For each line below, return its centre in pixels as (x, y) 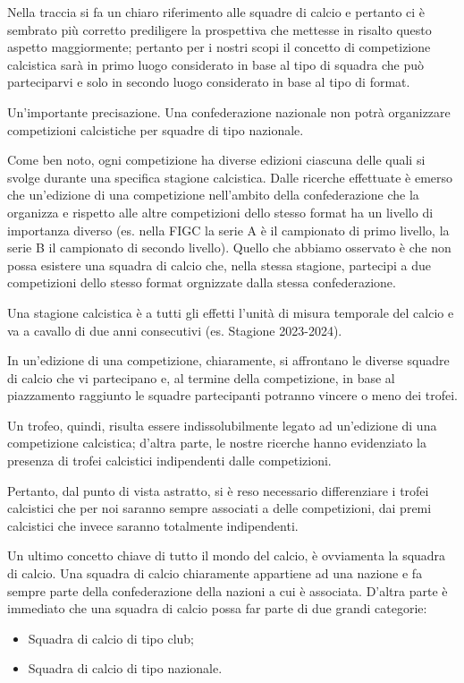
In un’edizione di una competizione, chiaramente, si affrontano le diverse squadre (228, 360)
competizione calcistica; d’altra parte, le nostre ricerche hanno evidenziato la (217, 443)
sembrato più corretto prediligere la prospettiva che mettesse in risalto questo (219, 29)
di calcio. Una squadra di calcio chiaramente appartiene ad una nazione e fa (215, 573)
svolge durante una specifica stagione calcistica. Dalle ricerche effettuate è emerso (230, 177)
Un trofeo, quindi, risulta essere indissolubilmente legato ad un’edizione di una (222, 425)
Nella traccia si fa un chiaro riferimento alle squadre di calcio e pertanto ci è (216, 12)
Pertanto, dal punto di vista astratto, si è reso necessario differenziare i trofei (218, 490)
